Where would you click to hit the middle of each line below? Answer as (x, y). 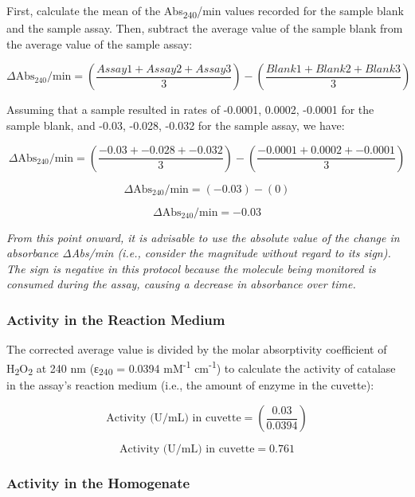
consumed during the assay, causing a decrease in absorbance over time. (181, 284)
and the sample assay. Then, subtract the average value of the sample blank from (205, 28)
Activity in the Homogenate (98, 482)
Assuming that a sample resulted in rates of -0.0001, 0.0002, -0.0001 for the (190, 110)
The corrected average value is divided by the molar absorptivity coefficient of (197, 349)
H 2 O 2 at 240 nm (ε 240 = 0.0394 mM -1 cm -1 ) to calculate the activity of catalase (201, 368)
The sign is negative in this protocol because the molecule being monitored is (191, 268)
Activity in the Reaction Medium (116, 319)
